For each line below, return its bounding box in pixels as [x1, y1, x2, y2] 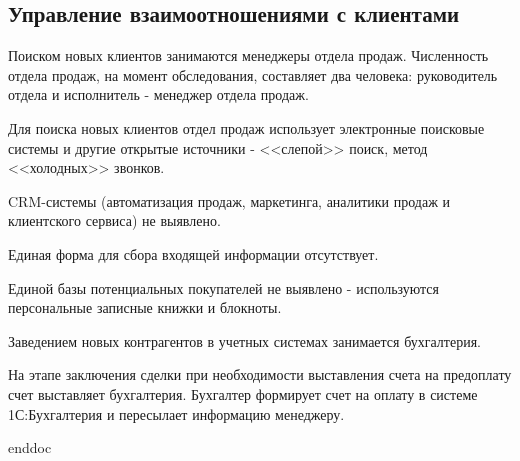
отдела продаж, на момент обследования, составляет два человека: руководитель [8, 64, 498, 85]
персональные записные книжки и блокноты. [8, 297, 282, 318]
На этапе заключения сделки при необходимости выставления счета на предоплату [8, 364, 512, 385]
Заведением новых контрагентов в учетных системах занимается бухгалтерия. [8, 330, 482, 351]
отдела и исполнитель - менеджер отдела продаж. [8, 84, 309, 105]
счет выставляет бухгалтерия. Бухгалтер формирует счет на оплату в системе [8, 383, 478, 404]
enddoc [8, 437, 52, 458]
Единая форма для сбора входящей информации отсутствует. [8, 243, 379, 264]
